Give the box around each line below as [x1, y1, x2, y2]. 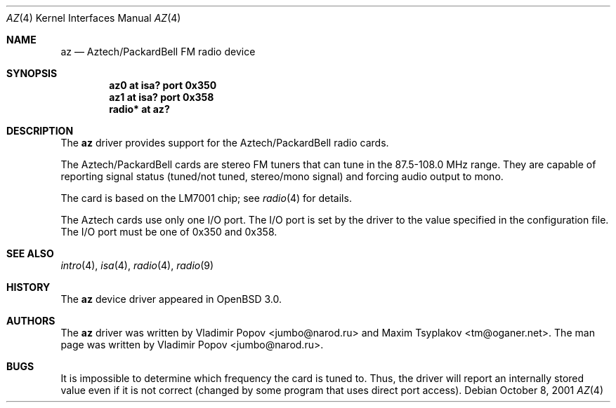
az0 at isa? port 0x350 [109, 79, 217, 91]
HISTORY [6, 281, 51, 293]
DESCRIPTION [6, 125, 74, 137]
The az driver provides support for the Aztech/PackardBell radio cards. [60, 137, 389, 149]
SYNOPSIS [6, 67, 58, 79]
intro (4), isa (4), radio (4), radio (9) [60, 259, 214, 271]
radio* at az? [109, 103, 170, 115]
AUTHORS [6, 315, 55, 327]
